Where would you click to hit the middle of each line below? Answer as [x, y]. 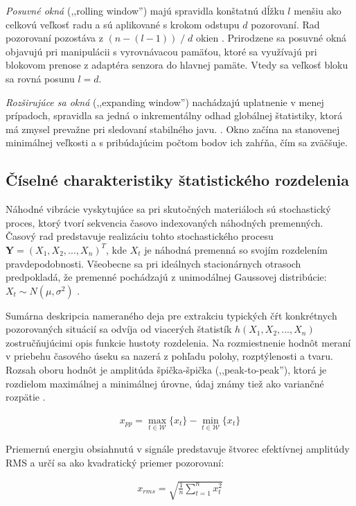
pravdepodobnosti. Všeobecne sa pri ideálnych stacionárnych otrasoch [153, 263]
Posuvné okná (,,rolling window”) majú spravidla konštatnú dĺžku [145, 10]
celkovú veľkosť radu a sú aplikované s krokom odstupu [123, 24]
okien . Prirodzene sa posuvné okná [272, 38]
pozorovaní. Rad [285, 24]
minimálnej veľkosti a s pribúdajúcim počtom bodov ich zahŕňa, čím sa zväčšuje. [177, 142]
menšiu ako [318, 10]
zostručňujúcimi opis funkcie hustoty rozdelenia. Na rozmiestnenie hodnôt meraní [178, 342]
